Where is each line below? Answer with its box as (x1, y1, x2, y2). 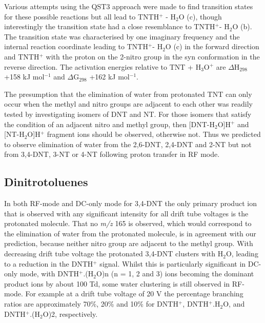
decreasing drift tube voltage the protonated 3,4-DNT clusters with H (4, 248, 223, 259)
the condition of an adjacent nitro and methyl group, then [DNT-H (4, 118, 215, 129)
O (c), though (178, 11, 222, 22)
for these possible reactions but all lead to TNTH (4, 11, 159, 22)
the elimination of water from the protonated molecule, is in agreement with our (4, 228, 256, 238)
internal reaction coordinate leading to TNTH (4, 41, 148, 52)
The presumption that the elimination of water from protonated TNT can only (4, 88, 252, 99)
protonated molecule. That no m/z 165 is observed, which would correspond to (4, 218, 252, 229)
